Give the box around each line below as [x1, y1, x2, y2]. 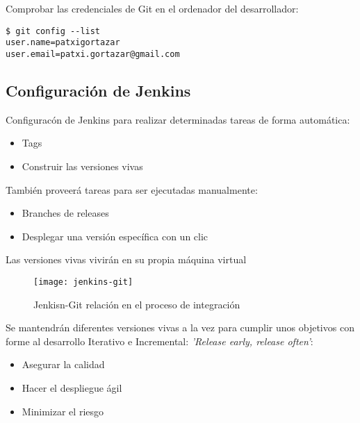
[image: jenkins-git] [33, 276, 133, 287]
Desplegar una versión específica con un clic [22, 229, 208, 243]
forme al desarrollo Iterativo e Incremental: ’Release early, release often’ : [6, 333, 313, 348]
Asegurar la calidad [22, 357, 105, 372]
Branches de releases [22, 206, 109, 220]
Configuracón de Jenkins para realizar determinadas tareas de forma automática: [6, 112, 350, 126]
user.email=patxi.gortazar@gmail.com [6, 49, 180, 59]
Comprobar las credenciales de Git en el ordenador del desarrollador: [6, 1, 299, 15]
